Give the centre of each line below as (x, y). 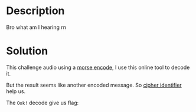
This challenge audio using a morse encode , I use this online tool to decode (98, 67)
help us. (16, 91)
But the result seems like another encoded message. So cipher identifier (94, 85)
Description (35, 11)
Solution (27, 51)
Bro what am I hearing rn (36, 27)
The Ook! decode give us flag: (43, 103)
